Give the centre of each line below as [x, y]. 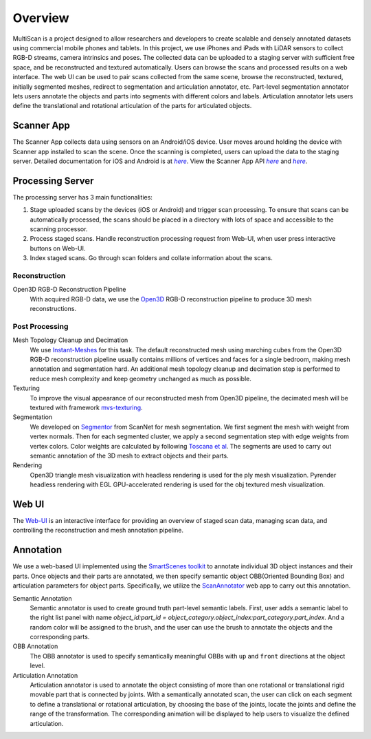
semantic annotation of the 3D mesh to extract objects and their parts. [130, 456]
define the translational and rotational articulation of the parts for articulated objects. [132, 106]
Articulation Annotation [45, 675]
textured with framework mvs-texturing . [87, 408]
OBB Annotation [35, 646]
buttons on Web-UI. [58, 248]
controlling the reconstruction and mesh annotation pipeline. [98, 531]
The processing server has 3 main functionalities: [82, 197]
